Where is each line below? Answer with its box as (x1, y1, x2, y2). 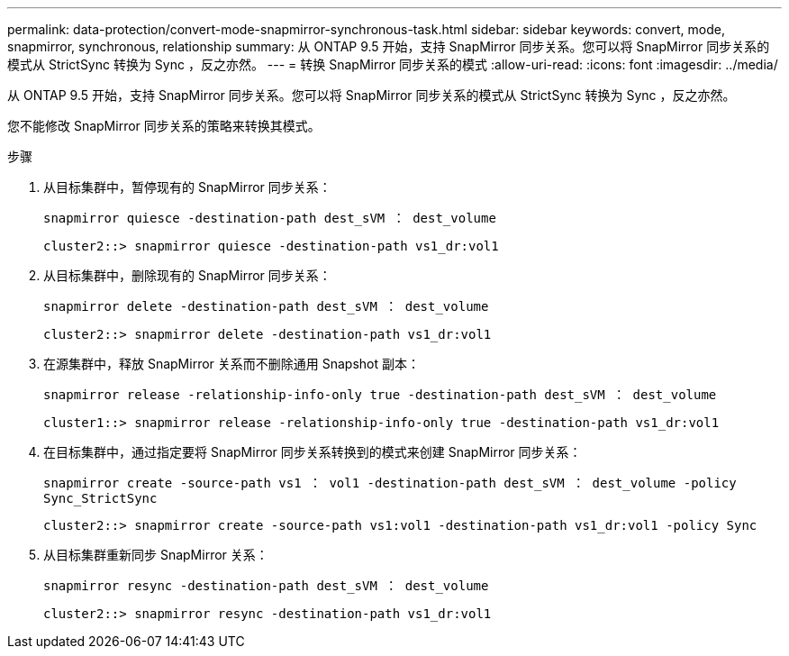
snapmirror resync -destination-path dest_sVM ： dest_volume (43, 579, 489, 593)
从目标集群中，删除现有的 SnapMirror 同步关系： (43, 268, 331, 283)
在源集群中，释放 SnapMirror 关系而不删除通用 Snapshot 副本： (43, 356, 420, 371)
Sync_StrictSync (43, 491, 158, 506)
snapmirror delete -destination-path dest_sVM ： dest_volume (43, 299, 489, 314)
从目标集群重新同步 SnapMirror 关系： (43, 547, 268, 562)
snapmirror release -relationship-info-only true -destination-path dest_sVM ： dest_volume (43, 387, 717, 402)
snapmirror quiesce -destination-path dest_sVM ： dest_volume (43, 211, 496, 225)
